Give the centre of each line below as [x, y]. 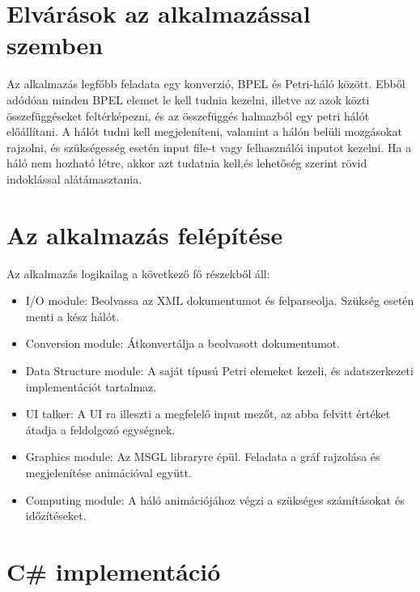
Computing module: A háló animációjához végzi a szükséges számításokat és [215, 499]
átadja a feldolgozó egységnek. [100, 429]
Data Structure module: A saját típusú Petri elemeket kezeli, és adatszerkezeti [219, 370]
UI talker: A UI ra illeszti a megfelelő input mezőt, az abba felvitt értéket [208, 414]
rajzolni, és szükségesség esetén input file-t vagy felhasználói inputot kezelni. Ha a [209, 147]
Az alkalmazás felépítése [145, 234]
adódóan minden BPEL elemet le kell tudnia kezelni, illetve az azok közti [188, 99]
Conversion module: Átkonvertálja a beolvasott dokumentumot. [183, 343]
